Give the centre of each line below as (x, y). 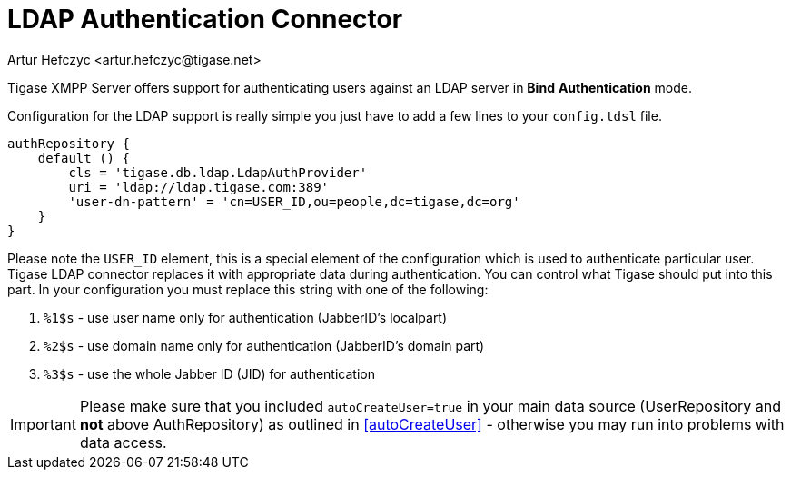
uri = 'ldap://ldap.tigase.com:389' (199, 187)
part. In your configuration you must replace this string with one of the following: (248, 289)
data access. (123, 442)
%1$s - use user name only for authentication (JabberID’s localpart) (246, 317)
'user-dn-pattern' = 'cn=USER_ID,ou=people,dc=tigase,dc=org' (294, 201)
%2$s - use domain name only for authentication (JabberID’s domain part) (264, 345)
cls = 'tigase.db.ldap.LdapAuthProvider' (218, 172)
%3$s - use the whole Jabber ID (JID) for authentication (209, 373)
